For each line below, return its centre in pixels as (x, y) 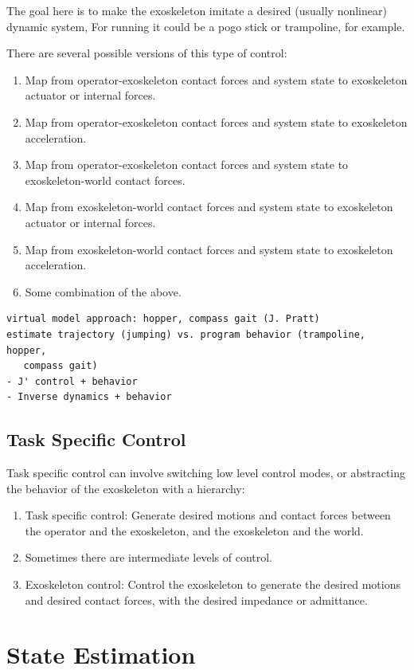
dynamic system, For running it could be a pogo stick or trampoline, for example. (206, 26)
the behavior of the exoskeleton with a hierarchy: (126, 488)
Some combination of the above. (103, 291)
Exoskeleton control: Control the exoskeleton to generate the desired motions (213, 584)
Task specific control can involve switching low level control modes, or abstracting (206, 473)
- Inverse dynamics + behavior (89, 397)
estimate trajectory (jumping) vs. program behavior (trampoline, (186, 334)
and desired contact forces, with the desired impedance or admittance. (196, 599)
